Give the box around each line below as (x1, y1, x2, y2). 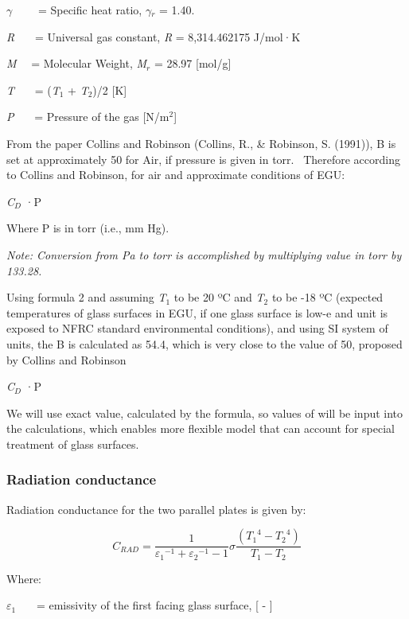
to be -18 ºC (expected (271, 289, 384, 306)
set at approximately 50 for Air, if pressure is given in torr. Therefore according (6, 150, 400, 167)
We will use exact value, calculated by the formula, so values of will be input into (6, 404, 403, 421)
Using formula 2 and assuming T (6, 289, 166, 306)
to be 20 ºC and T (173, 289, 264, 306)
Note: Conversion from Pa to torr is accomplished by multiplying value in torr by (6, 246, 402, 263)
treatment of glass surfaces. (6, 435, 139, 452)
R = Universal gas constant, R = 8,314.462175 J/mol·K (6, 28, 301, 45)
